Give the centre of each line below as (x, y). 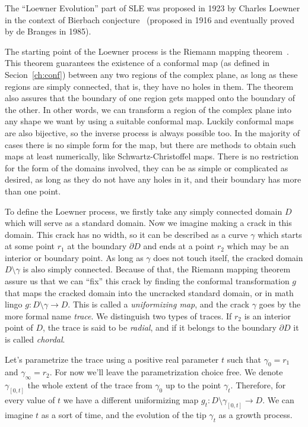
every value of (30, 400)
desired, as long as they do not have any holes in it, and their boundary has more (153, 179)
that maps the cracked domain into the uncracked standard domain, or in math (149, 292)
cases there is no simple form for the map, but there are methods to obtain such (150, 144)
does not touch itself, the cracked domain (228, 257)
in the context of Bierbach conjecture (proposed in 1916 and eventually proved (150, 19)
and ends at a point (179, 246)
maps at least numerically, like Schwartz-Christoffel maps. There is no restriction (152, 156)
